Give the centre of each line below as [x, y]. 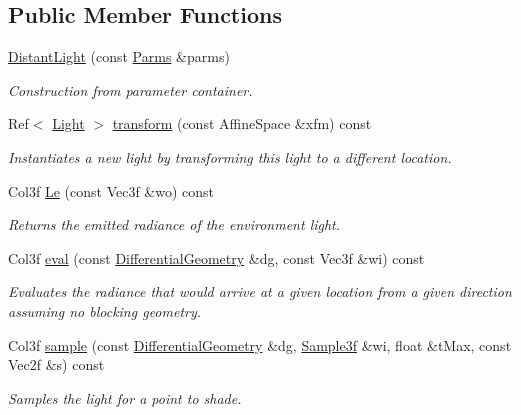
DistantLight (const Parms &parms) [119, 56]
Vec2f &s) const [56, 364]
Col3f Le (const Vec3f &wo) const [111, 190]
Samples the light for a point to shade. [125, 397]
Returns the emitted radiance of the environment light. [174, 224]
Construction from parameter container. [130, 89]
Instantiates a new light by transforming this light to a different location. [230, 156]
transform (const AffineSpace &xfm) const [242, 123]
